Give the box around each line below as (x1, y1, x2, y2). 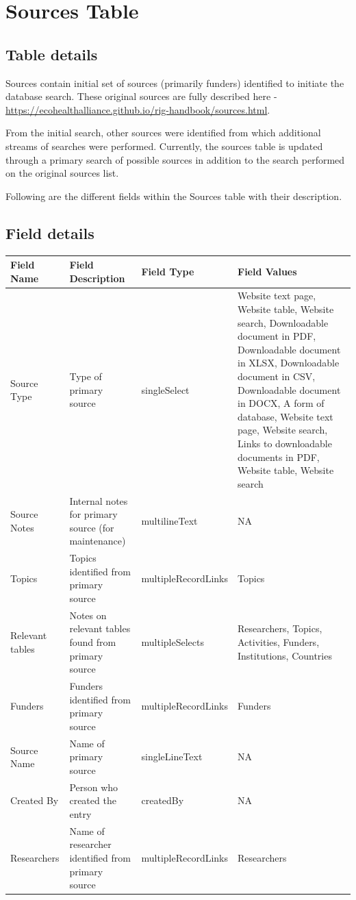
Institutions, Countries (238, 648, 332, 662)
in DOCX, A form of (238, 396, 325, 410)
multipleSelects (141, 635, 204, 649)
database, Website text (238, 409, 333, 423)
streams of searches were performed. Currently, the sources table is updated (5, 138, 323, 153)
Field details (5, 222, 94, 243)
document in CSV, (238, 369, 316, 384)
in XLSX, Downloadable (238, 355, 340, 370)
